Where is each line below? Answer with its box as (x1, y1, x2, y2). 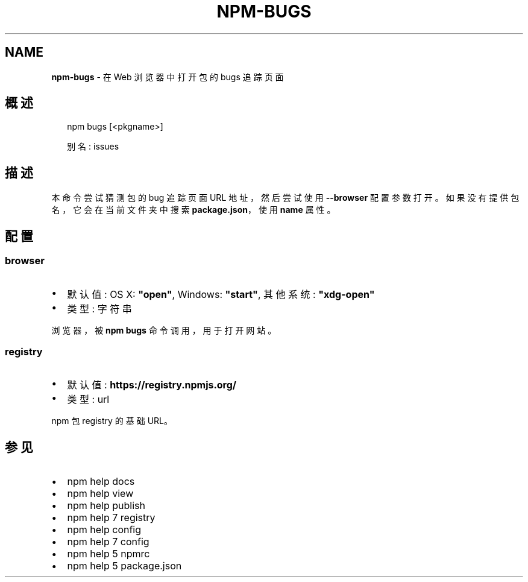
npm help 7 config (67, 536, 149, 548)
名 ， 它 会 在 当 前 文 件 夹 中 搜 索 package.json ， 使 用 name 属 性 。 (51, 204, 336, 215)
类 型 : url (67, 393, 110, 406)
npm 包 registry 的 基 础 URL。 (51, 416, 172, 426)
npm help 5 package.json (67, 560, 182, 572)
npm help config (67, 523, 142, 536)
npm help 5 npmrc (67, 548, 150, 560)
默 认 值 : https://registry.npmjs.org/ (67, 379, 237, 391)
